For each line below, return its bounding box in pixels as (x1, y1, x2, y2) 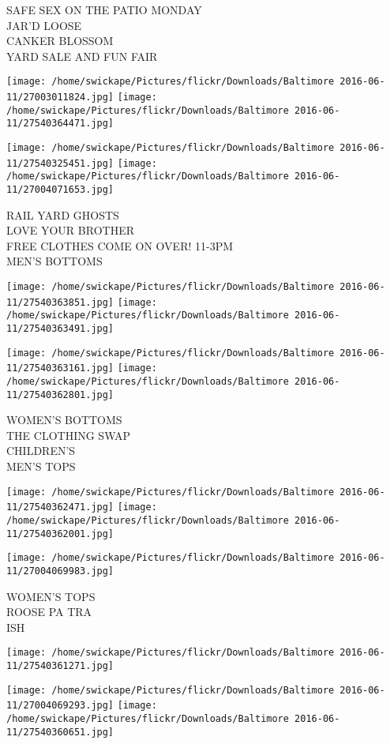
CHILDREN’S (6, 442, 76, 459)
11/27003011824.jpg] (6, 92, 114, 103)
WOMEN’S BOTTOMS (6, 411, 122, 428)
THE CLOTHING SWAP (6, 426, 131, 443)
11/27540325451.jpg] (6, 157, 114, 169)
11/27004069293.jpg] (6, 700, 114, 712)
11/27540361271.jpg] (6, 660, 114, 671)
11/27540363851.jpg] (6, 296, 114, 308)
